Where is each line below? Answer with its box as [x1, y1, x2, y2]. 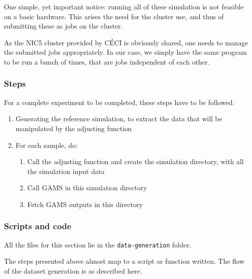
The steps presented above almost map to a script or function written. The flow [4, 256, 245, 266]
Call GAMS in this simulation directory [27, 182, 147, 193]
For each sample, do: [15, 139, 78, 150]
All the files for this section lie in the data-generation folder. [4, 239, 191, 249]
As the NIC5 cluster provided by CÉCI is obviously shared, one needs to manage [4, 37, 248, 47]
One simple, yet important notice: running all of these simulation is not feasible [4, 1, 244, 11]
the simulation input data [27, 166, 105, 176]
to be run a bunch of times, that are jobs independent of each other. [4, 56, 210, 67]
